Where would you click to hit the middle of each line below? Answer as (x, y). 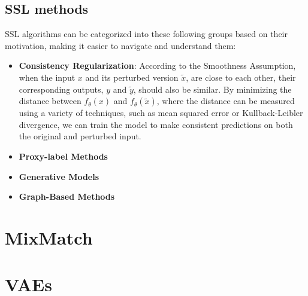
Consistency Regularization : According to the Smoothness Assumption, (157, 65)
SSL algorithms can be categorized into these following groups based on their (146, 34)
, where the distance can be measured (226, 101)
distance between (50, 101)
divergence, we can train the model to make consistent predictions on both (156, 124)
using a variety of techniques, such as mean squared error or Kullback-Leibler (161, 113)
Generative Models (59, 176)
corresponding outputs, (61, 89)
